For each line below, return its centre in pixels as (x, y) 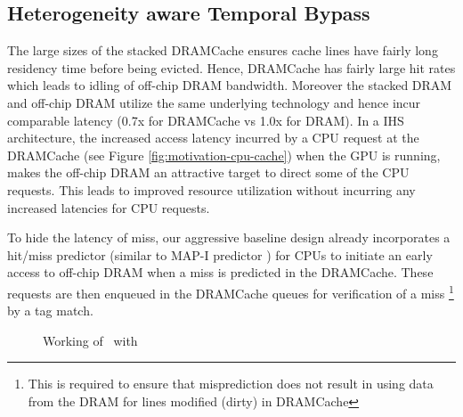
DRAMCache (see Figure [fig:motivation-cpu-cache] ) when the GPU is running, (224, 155)
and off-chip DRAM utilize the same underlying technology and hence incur (214, 102)
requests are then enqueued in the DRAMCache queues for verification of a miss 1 (231, 291)
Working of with (90, 340)
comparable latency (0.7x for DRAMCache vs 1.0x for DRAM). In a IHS (206, 120)
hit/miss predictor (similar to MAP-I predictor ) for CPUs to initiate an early (220, 254)
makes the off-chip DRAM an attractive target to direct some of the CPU (208, 172)
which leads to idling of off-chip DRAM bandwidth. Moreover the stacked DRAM (230, 85)
